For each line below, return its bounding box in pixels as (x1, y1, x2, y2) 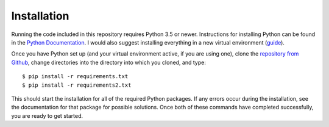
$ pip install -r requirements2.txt (22, 81, 132, 89)
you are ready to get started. (11, 112, 83, 119)
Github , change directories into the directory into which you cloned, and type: (11, 59, 207, 66)
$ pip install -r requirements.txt (22, 73, 129, 80)
